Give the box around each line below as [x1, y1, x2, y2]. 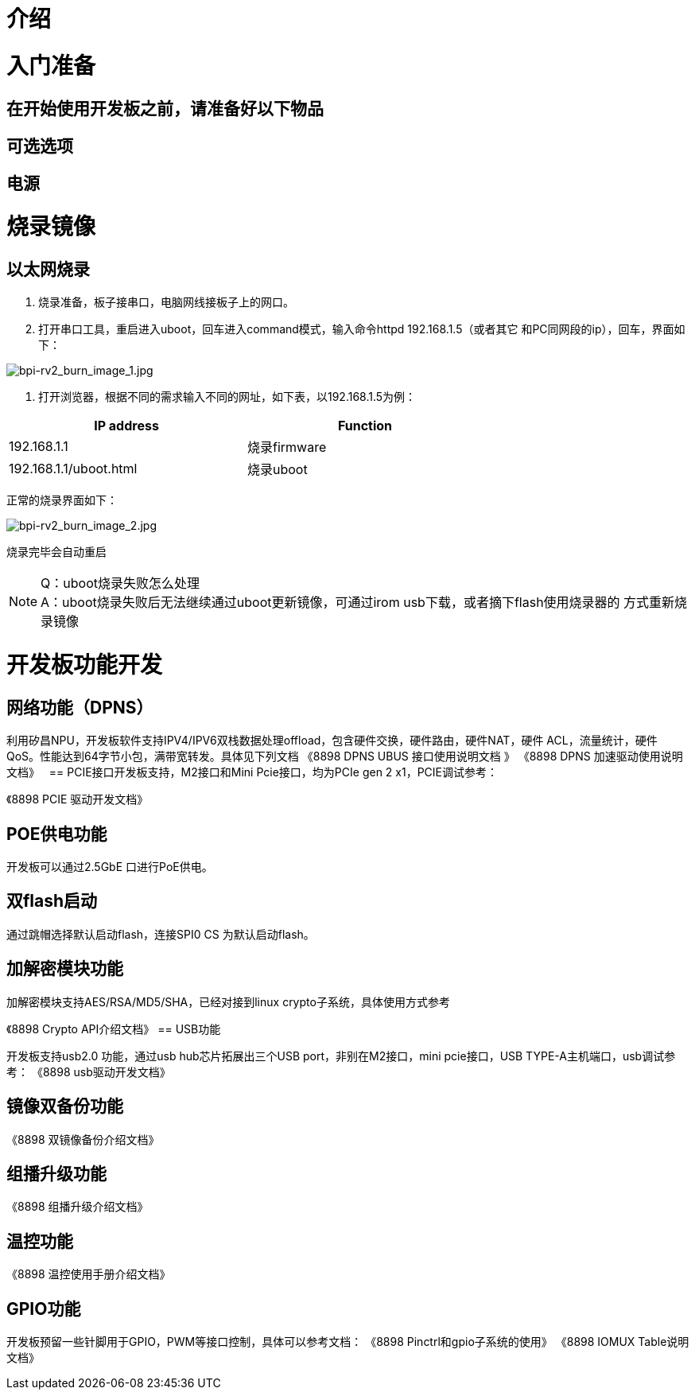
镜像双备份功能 [6, 1096, 123, 1117]
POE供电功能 [6, 823, 107, 844]
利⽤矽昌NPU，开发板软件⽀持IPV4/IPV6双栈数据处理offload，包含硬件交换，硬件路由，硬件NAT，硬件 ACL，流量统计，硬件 [6, 733, 658, 748]
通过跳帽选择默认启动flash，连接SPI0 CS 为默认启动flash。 [6, 927, 315, 941]
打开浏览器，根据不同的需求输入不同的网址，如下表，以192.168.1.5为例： [38, 390, 417, 404]
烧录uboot [247, 461, 308, 478]
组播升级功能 [6, 1163, 107, 1184]
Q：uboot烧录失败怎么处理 [41, 575, 200, 592]
